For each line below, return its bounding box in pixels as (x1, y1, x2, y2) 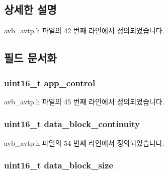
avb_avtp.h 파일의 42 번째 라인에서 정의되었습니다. (4, 25, 164, 36)
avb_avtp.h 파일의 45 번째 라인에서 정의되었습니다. (4, 96, 164, 106)
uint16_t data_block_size (4, 159, 114, 171)
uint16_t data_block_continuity (4, 118, 140, 130)
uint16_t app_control (4, 76, 96, 89)
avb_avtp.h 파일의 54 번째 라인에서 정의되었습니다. (4, 137, 164, 148)
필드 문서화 (4, 50, 57, 66)
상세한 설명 (4, 2, 57, 17)
